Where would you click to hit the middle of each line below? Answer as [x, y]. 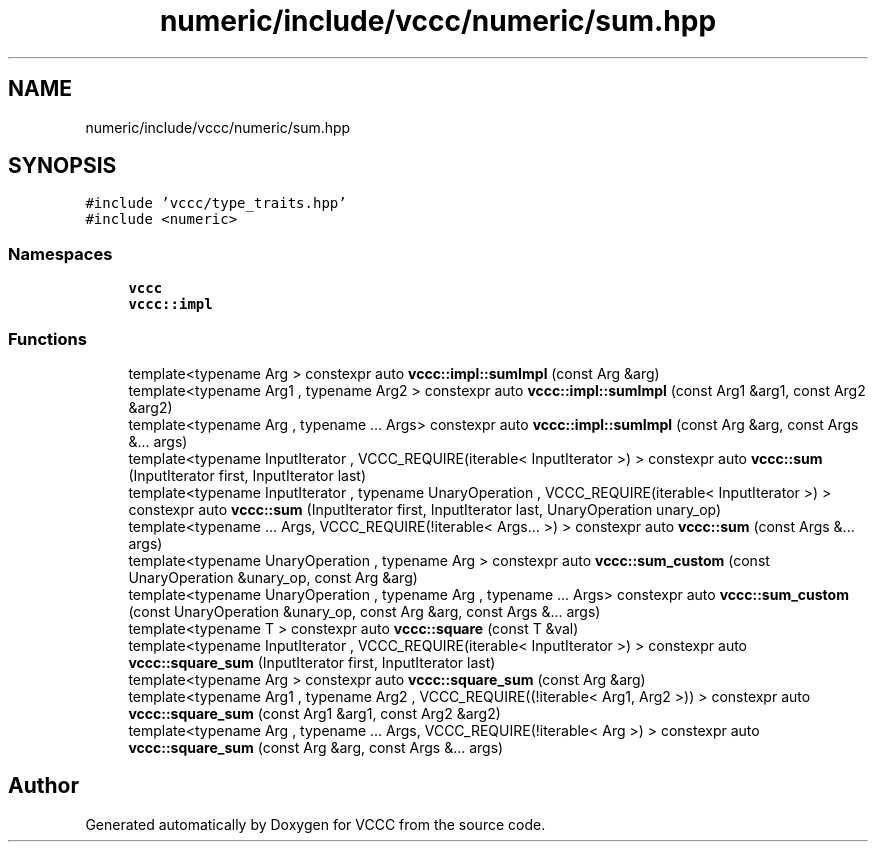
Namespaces [60, 253]
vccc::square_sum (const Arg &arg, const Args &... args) [316, 747]
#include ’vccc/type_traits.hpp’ [216, 203]
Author [43, 786]
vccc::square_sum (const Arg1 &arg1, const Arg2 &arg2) [314, 713]
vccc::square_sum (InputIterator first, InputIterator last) [312, 662]
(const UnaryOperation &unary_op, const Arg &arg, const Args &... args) [364, 611]
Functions [47, 338]
